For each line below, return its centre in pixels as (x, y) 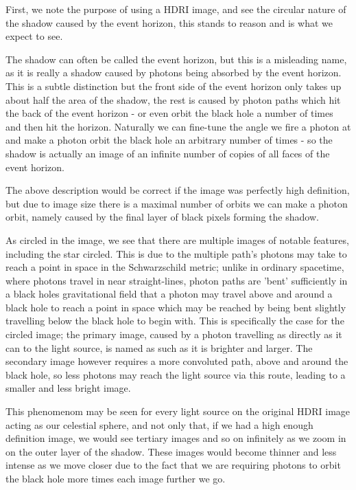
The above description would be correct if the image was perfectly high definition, (178, 190)
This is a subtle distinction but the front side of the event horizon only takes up (174, 86)
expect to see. (34, 36)
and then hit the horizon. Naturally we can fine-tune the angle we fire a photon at (178, 126)
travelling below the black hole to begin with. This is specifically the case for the (175, 321)
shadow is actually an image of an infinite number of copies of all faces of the (168, 153)
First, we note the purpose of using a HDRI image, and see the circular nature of (176, 9)
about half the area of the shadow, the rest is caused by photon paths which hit (173, 99)
